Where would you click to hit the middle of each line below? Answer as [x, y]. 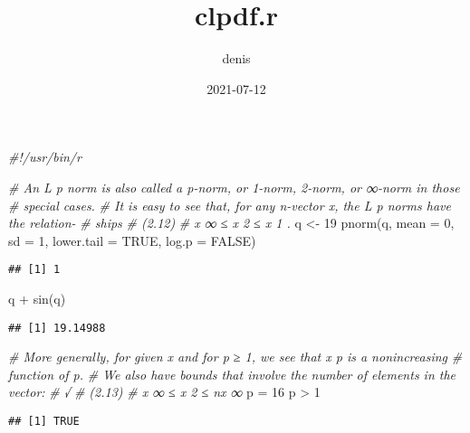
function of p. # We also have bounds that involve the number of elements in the [232, 374]
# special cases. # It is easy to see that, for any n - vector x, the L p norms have [230, 205]
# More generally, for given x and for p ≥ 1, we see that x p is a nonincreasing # [235, 357]
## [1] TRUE [44, 421]
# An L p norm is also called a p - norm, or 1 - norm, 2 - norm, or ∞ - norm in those [234, 187]
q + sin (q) [37, 298]
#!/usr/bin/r [45, 157]
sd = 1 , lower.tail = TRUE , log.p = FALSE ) [132, 240]
